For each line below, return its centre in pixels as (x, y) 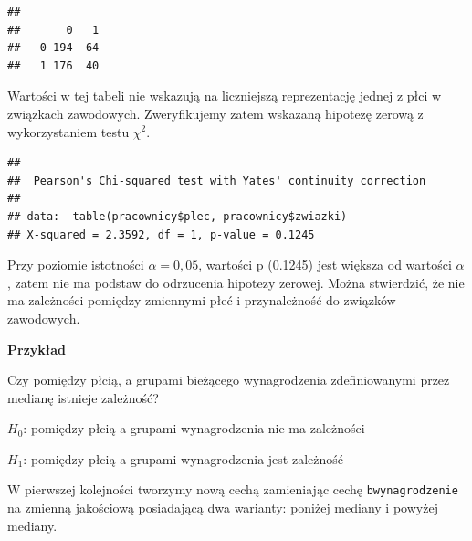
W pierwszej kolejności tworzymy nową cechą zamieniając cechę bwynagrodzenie (233, 489)
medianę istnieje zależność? (83, 397)
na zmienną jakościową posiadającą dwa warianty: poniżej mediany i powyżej (223, 508)
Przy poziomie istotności (76, 265)
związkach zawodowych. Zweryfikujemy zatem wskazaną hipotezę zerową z (215, 113)
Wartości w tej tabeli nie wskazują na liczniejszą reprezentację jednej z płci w (225, 95)
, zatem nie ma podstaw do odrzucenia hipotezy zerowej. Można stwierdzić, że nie (236, 282)
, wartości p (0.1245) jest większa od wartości (325, 265)
